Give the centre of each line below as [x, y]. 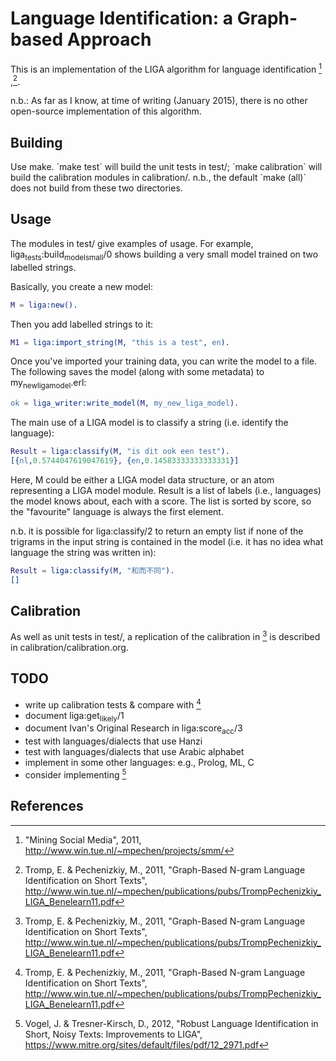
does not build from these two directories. [96, 188]
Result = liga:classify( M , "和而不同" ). [92, 570]
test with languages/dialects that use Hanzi [113, 741]
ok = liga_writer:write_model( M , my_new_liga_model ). [125, 403]
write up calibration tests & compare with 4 [113, 704]
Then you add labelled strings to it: [82, 324]
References [47, 806]
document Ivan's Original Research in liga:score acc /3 [133, 729]
